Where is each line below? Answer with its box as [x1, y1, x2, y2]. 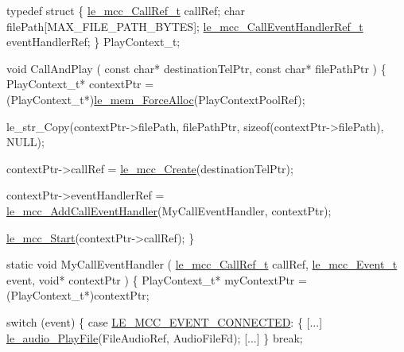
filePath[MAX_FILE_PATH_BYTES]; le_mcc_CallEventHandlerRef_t [6, 17, 363, 34]
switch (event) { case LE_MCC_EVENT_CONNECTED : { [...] [6, 313, 323, 330]
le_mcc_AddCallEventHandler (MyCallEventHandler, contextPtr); [6, 202, 332, 219]
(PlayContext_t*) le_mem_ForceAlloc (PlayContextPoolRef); [6, 91, 305, 107]
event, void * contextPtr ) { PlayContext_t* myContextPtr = [6, 271, 307, 288]
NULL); [6, 133, 45, 150]
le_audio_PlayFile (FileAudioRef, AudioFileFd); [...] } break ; [6, 329, 303, 346]
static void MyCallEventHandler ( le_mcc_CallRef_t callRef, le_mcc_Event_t [6, 256, 398, 273]
